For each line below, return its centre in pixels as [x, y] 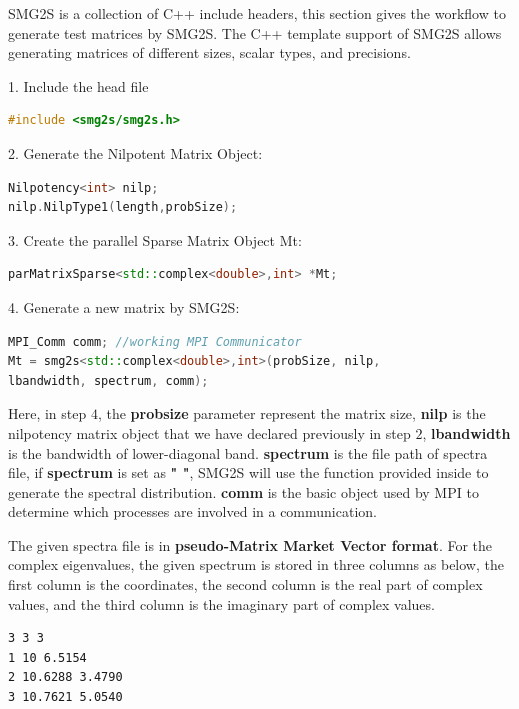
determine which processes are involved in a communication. [192, 511]
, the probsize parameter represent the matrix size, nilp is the [291, 413]
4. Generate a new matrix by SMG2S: [124, 306]
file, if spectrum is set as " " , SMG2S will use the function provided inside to [248, 472]
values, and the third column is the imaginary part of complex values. [221, 603]
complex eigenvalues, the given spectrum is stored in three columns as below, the [256, 564]
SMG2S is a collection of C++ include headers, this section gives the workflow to [257, 13]
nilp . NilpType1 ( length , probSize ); [123, 207]
